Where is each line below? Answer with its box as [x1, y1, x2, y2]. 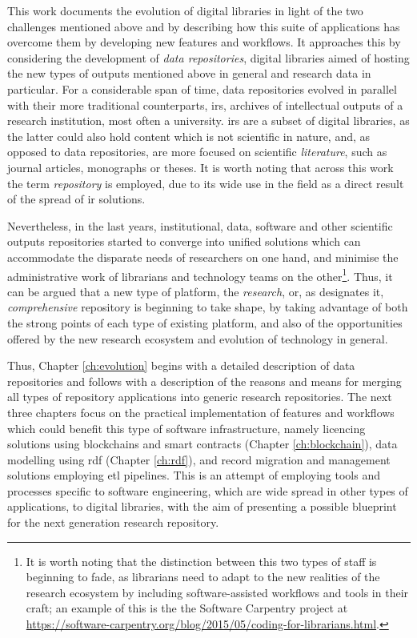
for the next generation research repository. [7, 514, 219, 531]
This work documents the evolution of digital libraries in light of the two [7, 2, 363, 18]
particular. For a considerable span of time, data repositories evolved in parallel [7, 80, 397, 97]
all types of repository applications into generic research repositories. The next [7, 388, 392, 405]
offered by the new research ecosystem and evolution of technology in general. [7, 330, 388, 347]
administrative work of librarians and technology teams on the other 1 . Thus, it [7, 265, 393, 284]
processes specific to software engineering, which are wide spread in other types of [7, 482, 408, 499]
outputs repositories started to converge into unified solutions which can [7, 233, 361, 250]
